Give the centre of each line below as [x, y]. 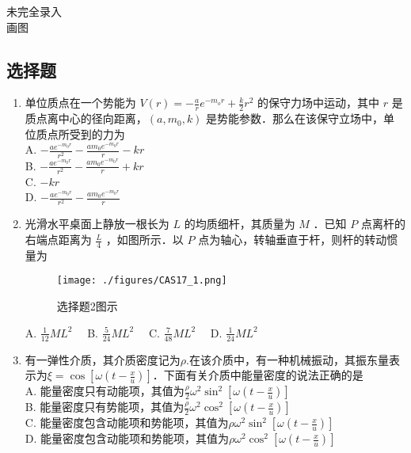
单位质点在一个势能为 [80, 103]
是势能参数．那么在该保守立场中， [295, 118]
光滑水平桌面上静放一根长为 [97, 224]
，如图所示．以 [145, 240]
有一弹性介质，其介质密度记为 [103, 359]
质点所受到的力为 [80, 133]
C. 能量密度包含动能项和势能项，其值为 [127, 423]
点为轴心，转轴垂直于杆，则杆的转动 [293, 240]
